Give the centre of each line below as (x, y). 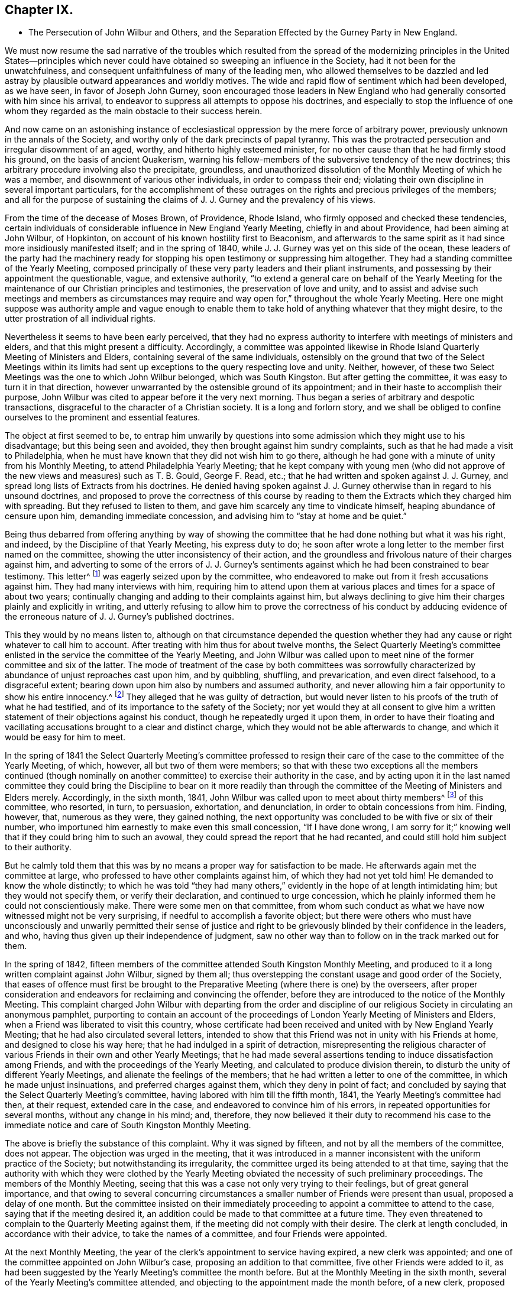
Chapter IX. (39, 10)
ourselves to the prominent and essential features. (103, 417)
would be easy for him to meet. (65, 737)
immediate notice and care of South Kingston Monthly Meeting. (128, 1125)
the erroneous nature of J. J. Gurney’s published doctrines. (119, 617)
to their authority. (38, 847)
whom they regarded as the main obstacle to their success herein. (134, 111)
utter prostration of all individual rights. (80, 319)
